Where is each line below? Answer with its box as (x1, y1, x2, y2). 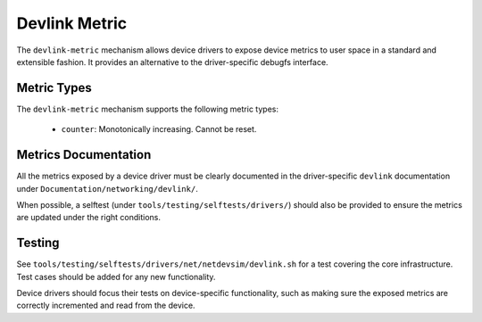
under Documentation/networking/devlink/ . (16, 183, 198, 194)
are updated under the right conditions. (16, 212, 161, 223)
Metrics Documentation (16, 147, 152, 162)
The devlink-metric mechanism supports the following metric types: (16, 103, 278, 114)
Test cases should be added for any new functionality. (16, 271, 216, 282)
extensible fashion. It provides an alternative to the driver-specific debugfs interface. (16, 56, 329, 67)
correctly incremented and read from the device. (16, 300, 195, 311)
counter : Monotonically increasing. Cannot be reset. (61, 124, 257, 135)
